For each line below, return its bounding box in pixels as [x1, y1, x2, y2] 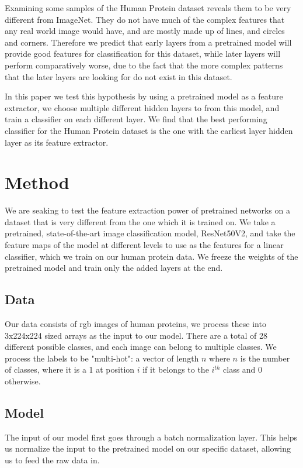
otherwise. [5, 374, 41, 387]
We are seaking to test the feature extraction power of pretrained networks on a [5, 204, 290, 216]
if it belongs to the [142, 363, 209, 376]
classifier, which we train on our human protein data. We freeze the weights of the [5, 250, 298, 262]
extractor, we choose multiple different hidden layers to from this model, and [5, 101, 280, 113]
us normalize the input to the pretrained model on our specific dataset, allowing [5, 442, 291, 455]
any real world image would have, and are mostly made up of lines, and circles [5, 25, 285, 37]
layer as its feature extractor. [5, 136, 109, 148]
